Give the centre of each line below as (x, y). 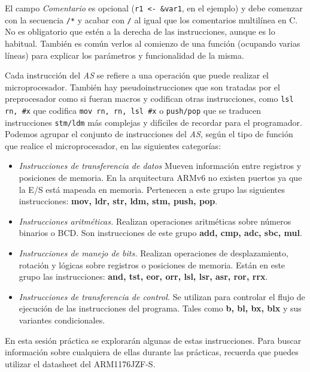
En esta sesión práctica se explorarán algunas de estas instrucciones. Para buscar (153, 340)
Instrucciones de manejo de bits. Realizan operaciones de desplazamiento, (154, 253)
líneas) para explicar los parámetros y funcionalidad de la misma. (124, 55)
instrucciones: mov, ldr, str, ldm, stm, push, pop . (118, 201)
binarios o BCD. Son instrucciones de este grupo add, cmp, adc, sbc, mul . (160, 233)
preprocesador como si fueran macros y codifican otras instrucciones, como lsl (149, 99)
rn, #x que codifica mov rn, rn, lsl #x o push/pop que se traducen (133, 110)
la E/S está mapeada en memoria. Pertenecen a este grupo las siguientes (152, 189)
